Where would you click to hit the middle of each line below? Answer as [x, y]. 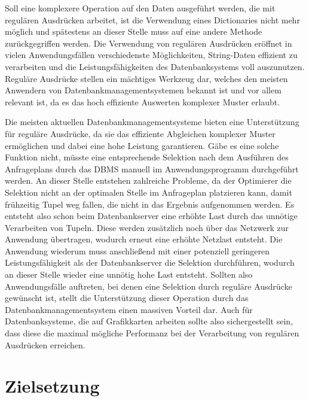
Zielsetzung [52, 386]
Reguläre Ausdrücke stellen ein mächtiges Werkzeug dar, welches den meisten [146, 78]
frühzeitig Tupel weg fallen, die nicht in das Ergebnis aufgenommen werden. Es [150, 204]
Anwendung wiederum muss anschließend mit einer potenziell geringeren [137, 250]
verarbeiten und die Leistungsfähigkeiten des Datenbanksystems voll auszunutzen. [155, 66]
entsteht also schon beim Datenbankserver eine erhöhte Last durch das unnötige [151, 216]
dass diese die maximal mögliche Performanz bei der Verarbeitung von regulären [152, 333]
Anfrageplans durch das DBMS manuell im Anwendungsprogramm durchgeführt [152, 168]
